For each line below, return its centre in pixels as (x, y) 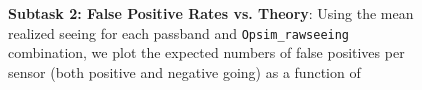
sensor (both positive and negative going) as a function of (184, 72)
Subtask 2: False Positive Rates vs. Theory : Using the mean (211, 13)
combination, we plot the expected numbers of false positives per (206, 52)
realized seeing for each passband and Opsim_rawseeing (179, 32)
